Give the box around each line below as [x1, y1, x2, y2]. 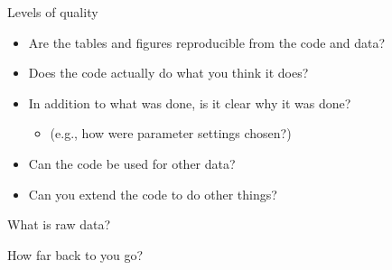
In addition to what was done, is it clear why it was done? [28, 93, 351, 112]
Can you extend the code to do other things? [28, 184, 277, 203]
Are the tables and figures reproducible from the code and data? [28, 33, 386, 51]
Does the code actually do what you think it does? [28, 63, 309, 82]
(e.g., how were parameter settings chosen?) [50, 124, 292, 143]
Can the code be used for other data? [28, 154, 236, 172]
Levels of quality [7, 3, 98, 21]
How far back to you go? [7, 245, 144, 264]
